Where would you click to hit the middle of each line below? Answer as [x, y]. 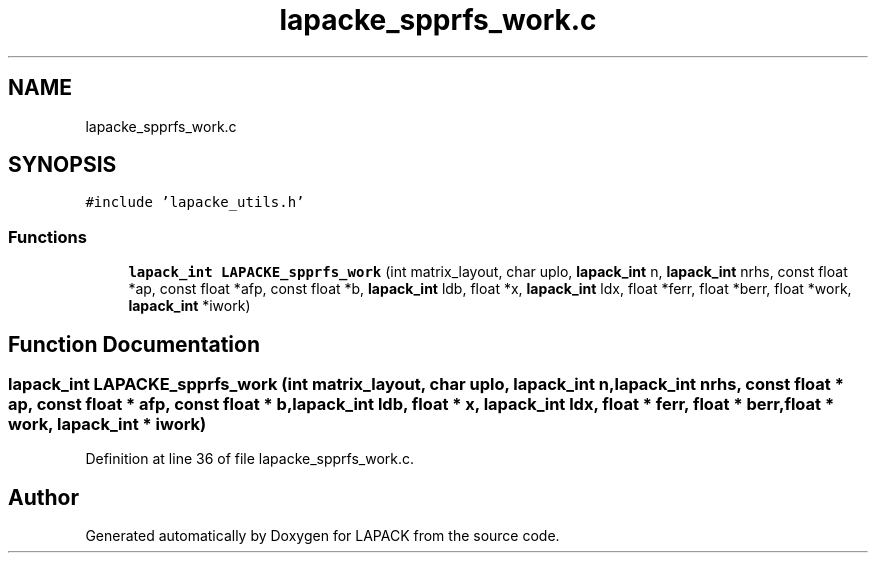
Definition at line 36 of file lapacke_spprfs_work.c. [250, 459]
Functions [47, 236]
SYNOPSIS [62, 165]
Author [43, 497]
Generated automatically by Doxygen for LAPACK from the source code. [322, 536]
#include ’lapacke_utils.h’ [195, 202]
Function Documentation [134, 344]
